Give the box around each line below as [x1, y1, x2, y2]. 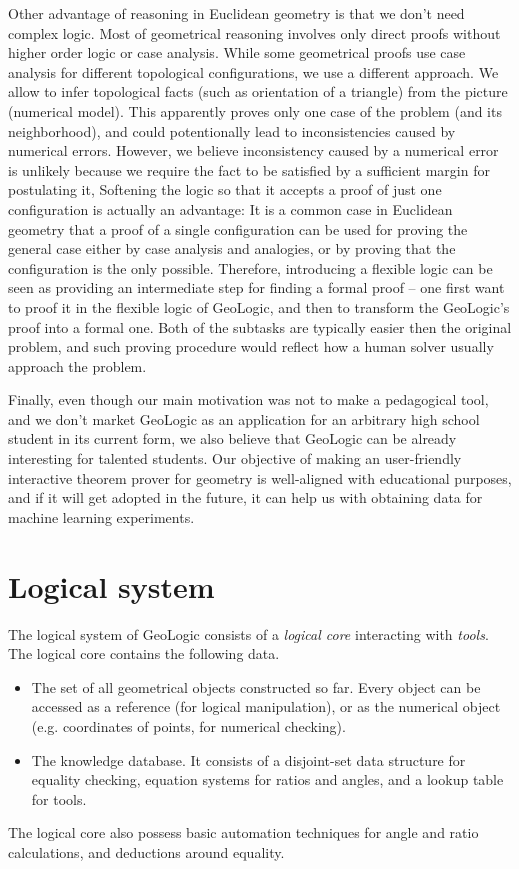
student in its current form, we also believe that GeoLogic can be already [8, 428, 457, 449]
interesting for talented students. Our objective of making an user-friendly [8, 448, 462, 469]
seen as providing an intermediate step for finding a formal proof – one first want [8, 277, 505, 298]
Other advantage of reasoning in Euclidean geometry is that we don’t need [8, 3, 465, 23]
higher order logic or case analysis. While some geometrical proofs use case [8, 42, 466, 63]
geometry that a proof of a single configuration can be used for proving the [8, 218, 468, 239]
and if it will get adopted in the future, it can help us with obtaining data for [8, 487, 483, 508]
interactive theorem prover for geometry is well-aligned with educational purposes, [8, 467, 512, 488]
